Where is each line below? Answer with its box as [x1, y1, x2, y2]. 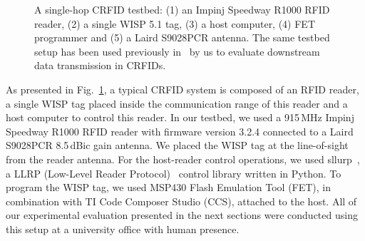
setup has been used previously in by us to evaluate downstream [34, 43, 320, 58]
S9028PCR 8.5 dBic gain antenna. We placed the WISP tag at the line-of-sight [6, 138, 349, 153]
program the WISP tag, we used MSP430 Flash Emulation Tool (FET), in [6, 180, 331, 195]
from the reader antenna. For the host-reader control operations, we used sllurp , [6, 151, 360, 166]
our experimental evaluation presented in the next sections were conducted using [6, 207, 358, 222]
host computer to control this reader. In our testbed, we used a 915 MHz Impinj [6, 110, 354, 125]
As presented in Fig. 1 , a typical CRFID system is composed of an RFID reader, [6, 81, 359, 96]
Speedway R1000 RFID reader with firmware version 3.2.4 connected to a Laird [6, 123, 354, 138]
